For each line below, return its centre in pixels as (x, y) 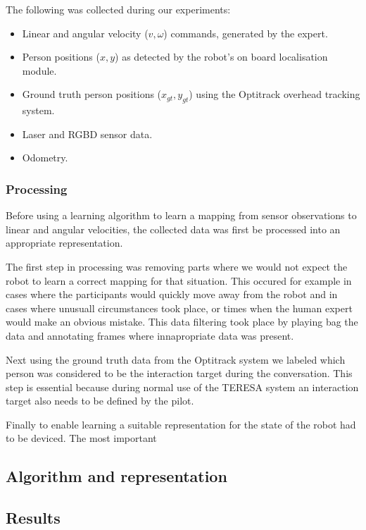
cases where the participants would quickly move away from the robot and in (172, 294)
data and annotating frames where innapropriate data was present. (150, 335)
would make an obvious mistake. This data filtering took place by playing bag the (182, 322)
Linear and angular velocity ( (85, 33)
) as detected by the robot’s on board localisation (221, 57)
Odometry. (45, 158)
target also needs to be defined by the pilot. (100, 401)
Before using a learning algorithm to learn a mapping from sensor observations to (181, 215)
